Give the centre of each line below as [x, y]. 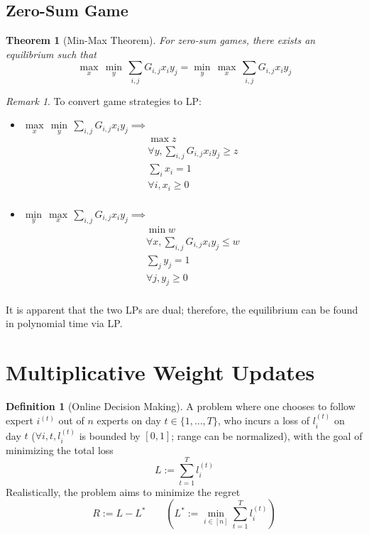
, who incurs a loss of [264, 420]
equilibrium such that [51, 54]
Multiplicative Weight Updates [160, 371]
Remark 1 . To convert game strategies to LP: [104, 100]
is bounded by [110, 435]
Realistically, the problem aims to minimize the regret [123, 491]
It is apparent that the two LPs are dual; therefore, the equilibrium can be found [182, 309]
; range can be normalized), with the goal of [267, 435]
